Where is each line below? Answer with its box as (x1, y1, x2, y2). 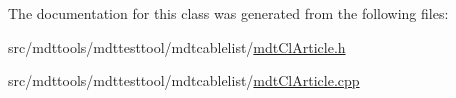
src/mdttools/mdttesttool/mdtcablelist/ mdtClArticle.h (8, 36, 346, 57)
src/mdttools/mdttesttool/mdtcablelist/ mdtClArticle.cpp (8, 70, 360, 91)
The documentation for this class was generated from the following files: (8, 3, 449, 23)
